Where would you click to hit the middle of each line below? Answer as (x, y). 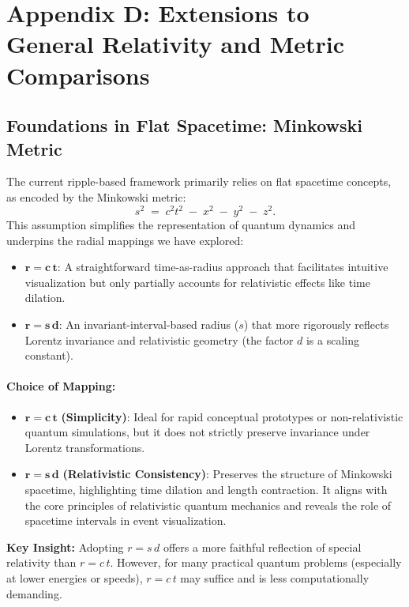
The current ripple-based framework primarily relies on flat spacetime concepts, (199, 181)
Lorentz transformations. (85, 447)
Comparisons (78, 75)
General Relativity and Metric (176, 44)
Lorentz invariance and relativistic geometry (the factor (159, 339)
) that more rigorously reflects (316, 324)
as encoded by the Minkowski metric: (96, 196)
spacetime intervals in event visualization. (126, 520)
